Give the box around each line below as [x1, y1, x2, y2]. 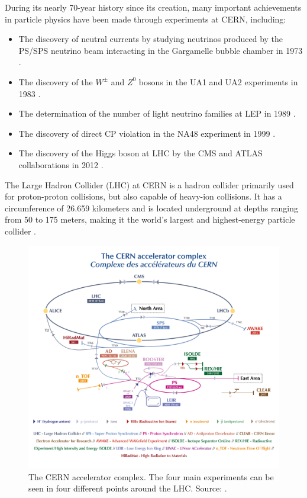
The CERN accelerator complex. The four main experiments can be [28, 470, 274, 483]
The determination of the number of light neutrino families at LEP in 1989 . [18, 107, 296, 120]
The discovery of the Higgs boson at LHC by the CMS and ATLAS [18, 147, 263, 159]
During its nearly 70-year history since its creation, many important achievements [5, 1, 302, 13]
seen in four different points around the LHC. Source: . [28, 482, 227, 494]
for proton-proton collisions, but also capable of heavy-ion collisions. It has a [5, 190, 282, 203]
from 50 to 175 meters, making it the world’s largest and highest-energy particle [5, 213, 295, 226]
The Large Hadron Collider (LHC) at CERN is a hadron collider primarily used [5, 178, 294, 191]
